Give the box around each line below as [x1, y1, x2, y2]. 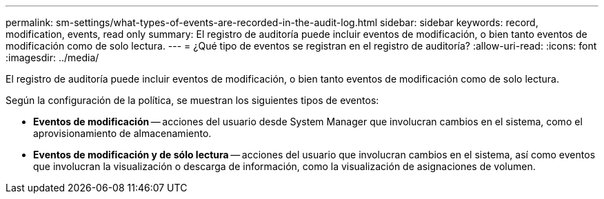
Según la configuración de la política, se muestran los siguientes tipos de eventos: [6, 94, 379, 106]
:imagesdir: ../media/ [6, 52, 99, 63]
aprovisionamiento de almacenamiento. [33, 127, 212, 139]
